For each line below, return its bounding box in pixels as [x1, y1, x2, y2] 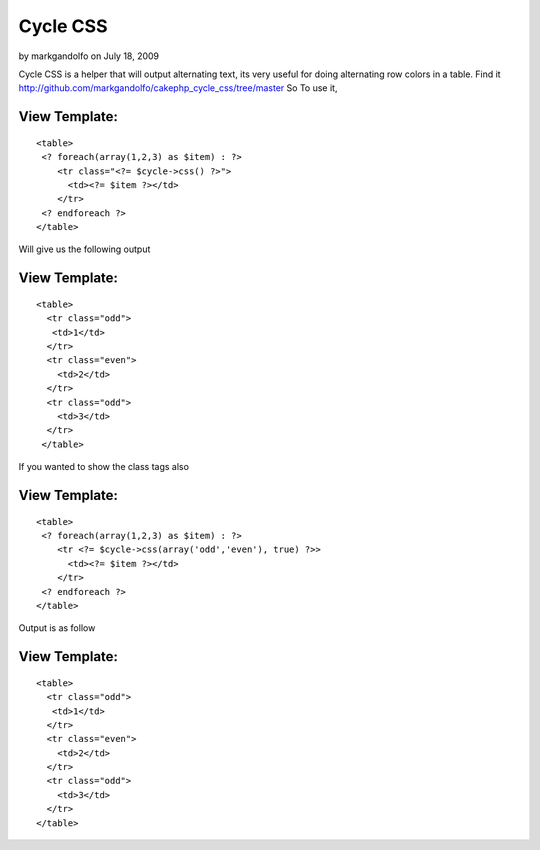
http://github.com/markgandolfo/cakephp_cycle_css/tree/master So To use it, [18, 82, 338, 94]
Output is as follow [18, 622, 96, 634]
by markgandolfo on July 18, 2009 [18, 50, 160, 62]
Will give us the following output [18, 243, 151, 255]
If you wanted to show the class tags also [18, 461, 190, 473]
